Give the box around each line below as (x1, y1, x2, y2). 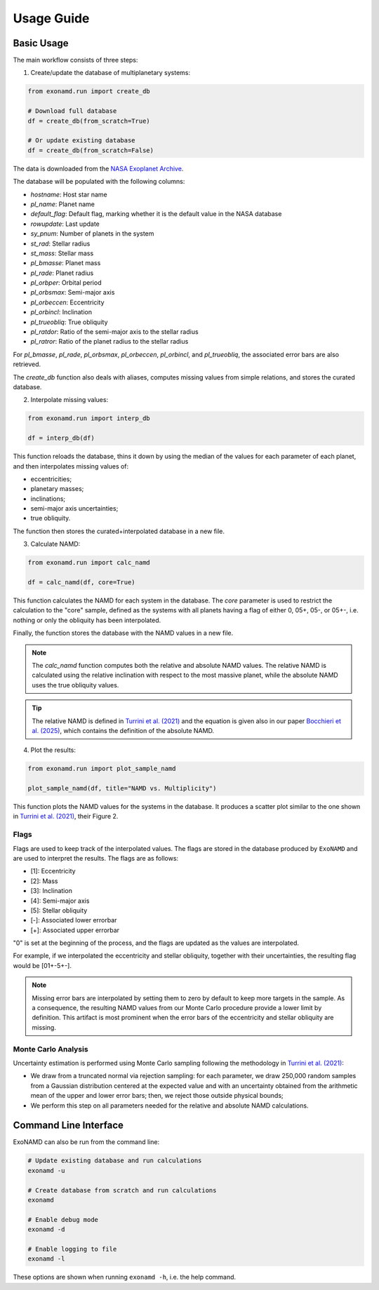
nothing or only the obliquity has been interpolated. (13, 616, 161, 624)
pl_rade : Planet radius (30, 269, 94, 277)
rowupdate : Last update (30, 220, 100, 228)
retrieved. (13, 360, 41, 368)
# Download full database (27, 107, 117, 115)
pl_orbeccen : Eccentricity (30, 298, 105, 307)
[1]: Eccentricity (30, 867, 77, 875)
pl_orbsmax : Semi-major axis (30, 288, 115, 297)
